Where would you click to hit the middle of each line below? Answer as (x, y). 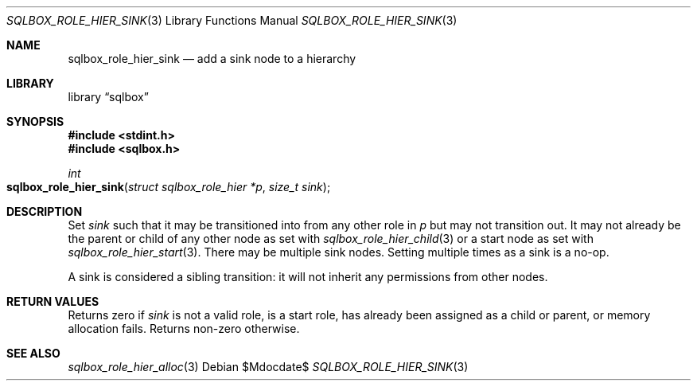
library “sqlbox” (108, 97)
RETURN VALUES (53, 301)
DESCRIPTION (45, 211)
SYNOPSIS (35, 121)
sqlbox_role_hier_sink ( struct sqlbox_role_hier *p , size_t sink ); (169, 187)
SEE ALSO (33, 353)
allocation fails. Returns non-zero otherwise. (184, 328)
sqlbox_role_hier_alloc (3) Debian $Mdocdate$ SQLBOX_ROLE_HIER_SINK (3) (268, 367)
